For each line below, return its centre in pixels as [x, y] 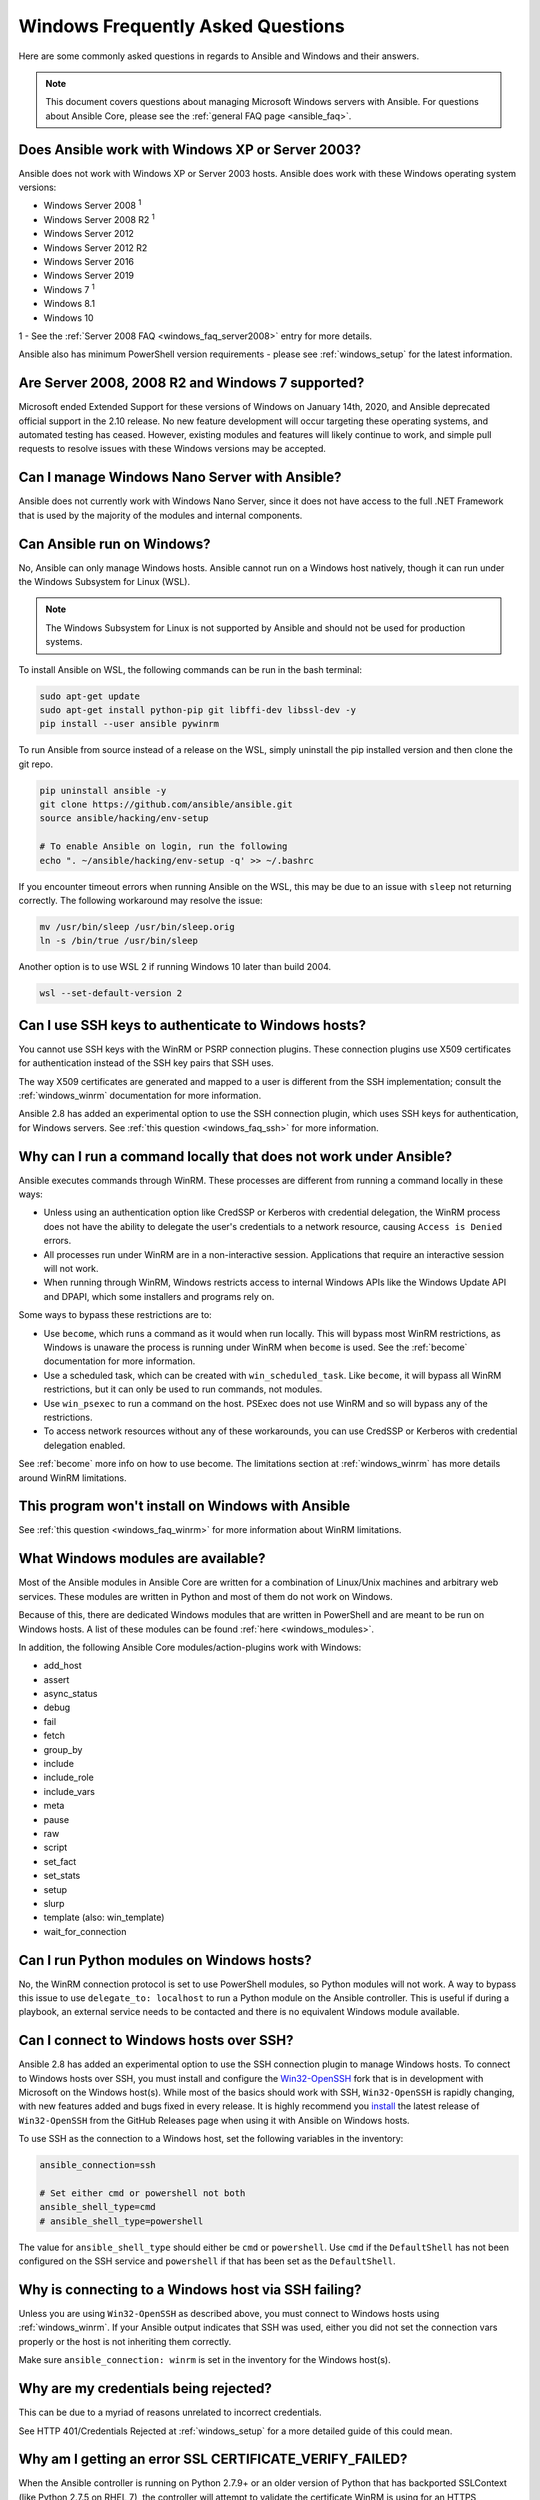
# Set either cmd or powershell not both [142, 2193]
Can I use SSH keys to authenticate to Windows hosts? [192, 1025]
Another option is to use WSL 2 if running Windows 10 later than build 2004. [175, 967]
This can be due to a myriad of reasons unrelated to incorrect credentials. [170, 2412]
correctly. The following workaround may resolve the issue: [141, 900]
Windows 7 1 [69, 288]
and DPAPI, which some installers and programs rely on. [159, 1296]
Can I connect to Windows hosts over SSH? [156, 2040]
